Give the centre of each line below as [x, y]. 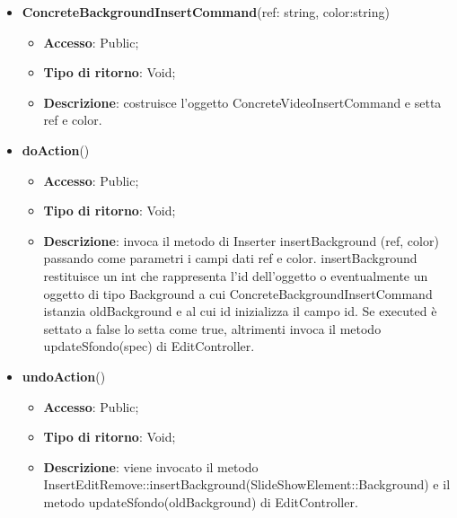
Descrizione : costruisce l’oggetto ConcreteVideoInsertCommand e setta [242, 102]
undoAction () [64, 376]
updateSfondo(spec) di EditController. [149, 346]
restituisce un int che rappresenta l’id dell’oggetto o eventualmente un [236, 275]
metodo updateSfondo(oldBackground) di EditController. [201, 501]
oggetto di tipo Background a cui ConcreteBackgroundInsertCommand [238, 293]
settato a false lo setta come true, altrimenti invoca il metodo [212, 328]
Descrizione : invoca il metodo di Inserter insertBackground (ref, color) [241, 240]
